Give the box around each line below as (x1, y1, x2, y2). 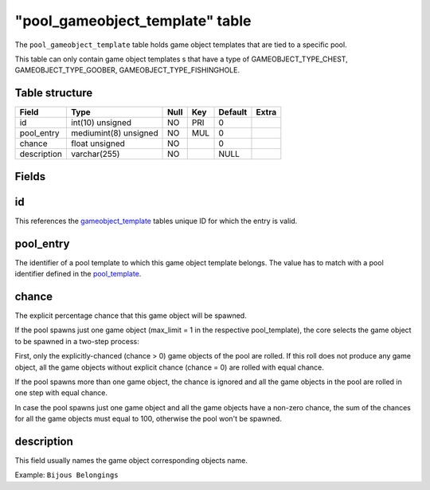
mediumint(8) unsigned (70, 127, 158, 139)
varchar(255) (70, 148, 120, 159)
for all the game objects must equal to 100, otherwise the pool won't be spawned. (14, 414, 282, 424)
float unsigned (70, 138, 125, 149)
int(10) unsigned (70, 117, 131, 128)
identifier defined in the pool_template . (14, 269, 142, 279)
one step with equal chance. (14, 388, 107, 398)
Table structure (14, 86, 93, 100)
